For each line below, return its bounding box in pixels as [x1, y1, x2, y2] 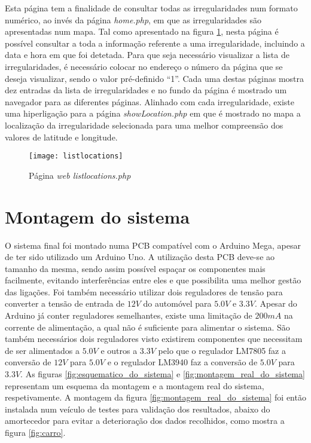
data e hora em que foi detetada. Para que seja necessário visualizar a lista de [5, 48, 289, 61]
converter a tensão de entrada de [5, 297, 125, 310]
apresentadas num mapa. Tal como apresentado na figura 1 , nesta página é [5, 25, 279, 38]
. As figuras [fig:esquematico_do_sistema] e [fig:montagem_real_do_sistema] [20, 368, 305, 380]
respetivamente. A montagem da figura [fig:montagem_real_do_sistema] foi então [5, 391, 306, 404]
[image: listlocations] [29, 152, 123, 161]
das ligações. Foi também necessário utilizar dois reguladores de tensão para [5, 285, 283, 298]
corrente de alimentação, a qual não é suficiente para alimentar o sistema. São [5, 320, 290, 333]
